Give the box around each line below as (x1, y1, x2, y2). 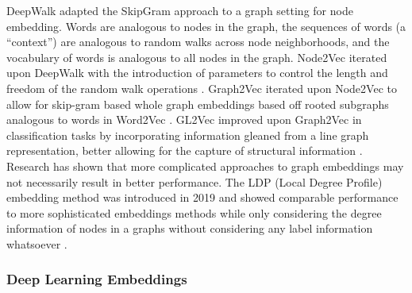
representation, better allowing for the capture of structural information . (6, 142, 363, 159)
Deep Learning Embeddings (6, 269, 187, 289)
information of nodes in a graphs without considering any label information (6, 220, 373, 237)
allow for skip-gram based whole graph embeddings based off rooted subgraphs (6, 95, 389, 112)
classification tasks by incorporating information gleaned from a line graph (6, 126, 369, 143)
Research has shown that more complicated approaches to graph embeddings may (6, 157, 404, 174)
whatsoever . (6, 235, 67, 252)
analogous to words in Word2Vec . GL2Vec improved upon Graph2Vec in (6, 111, 362, 128)
